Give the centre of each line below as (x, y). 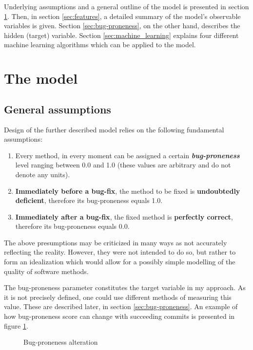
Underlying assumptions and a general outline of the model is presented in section (126, 6)
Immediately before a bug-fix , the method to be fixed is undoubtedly (128, 191)
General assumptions (58, 109)
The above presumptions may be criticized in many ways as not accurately (116, 242)
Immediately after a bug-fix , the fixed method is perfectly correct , (124, 216)
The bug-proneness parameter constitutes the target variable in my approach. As (125, 287)
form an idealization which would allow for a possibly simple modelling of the (120, 262)
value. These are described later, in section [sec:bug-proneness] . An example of (121, 306)
